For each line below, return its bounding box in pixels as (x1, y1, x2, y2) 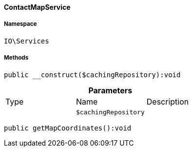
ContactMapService (4, 3, 71, 11)
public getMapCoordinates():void (4, 124, 132, 132)
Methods (4, 54, 29, 62)
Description (146, 96, 189, 107)
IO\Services (4, 37, 49, 45)
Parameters (88, 85, 133, 95)
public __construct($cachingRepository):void (4, 70, 181, 79)
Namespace (4, 21, 37, 28)
